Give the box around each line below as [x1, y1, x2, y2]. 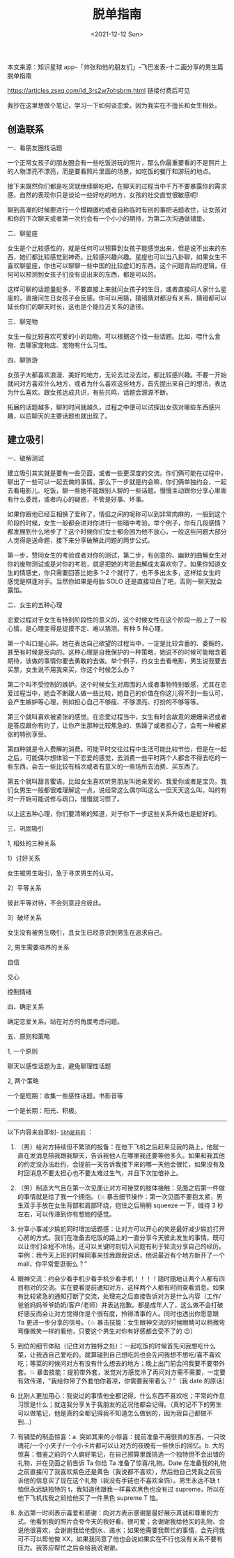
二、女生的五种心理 [7, 600, 63, 609]
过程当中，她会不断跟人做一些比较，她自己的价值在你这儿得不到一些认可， [13, 689, 227, 697]
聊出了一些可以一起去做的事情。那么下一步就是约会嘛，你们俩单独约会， [7, 477, 214, 486]
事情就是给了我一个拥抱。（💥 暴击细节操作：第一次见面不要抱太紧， [23, 1192, 217, 1200]
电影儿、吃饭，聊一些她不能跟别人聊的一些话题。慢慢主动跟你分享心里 [19, 486, 221, 495]
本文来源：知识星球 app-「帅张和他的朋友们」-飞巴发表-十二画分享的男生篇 [7, 62, 224, 71]
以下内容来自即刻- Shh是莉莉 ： [7, 1128, 94, 1136]
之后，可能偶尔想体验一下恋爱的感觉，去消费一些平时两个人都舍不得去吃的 [7, 753, 221, 762]
